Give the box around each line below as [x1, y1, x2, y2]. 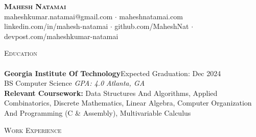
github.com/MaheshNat [114, 21, 189, 31]
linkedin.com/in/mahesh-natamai [4, 21, 108, 31]
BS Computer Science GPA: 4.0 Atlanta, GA [4, 78, 145, 88]
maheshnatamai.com [119, 11, 183, 21]
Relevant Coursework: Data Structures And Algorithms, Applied [4, 87, 218, 98]
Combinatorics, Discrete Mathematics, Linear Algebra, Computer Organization [4, 97, 252, 108]
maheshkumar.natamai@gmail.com [4, 11, 113, 21]
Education [4, 48, 37, 58]
